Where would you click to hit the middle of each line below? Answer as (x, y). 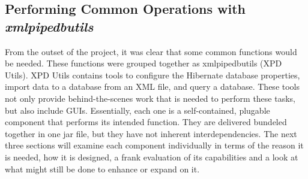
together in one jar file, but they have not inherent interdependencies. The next (151, 133)
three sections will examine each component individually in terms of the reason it (154, 145)
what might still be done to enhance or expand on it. (102, 169)
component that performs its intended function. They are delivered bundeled (146, 122)
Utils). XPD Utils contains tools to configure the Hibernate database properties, (152, 75)
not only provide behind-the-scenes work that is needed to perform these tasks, (150, 98)
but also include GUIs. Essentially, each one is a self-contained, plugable (137, 110)
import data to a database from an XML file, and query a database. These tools (152, 87)
